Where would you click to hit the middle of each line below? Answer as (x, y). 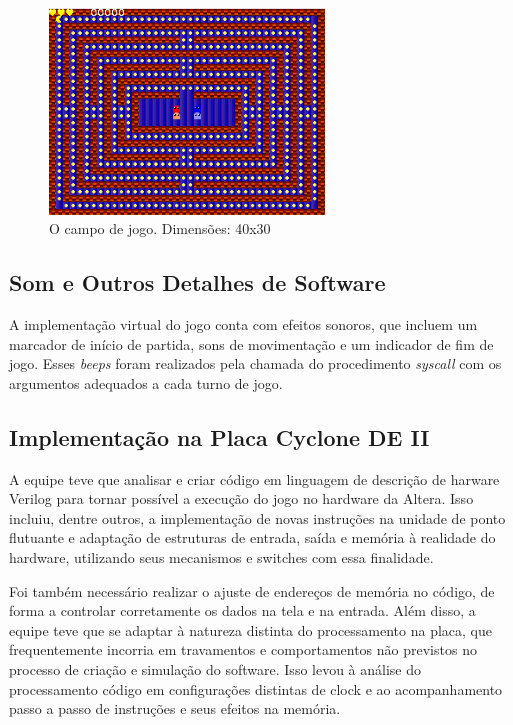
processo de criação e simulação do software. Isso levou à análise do (215, 669)
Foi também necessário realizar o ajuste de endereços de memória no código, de (252, 590)
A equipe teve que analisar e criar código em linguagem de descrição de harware (254, 478)
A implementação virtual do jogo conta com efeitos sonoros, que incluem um (243, 324)
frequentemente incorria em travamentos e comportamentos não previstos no (243, 649)
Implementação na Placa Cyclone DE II (219, 436)
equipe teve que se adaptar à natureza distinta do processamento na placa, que (251, 629)
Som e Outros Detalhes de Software (197, 282)
